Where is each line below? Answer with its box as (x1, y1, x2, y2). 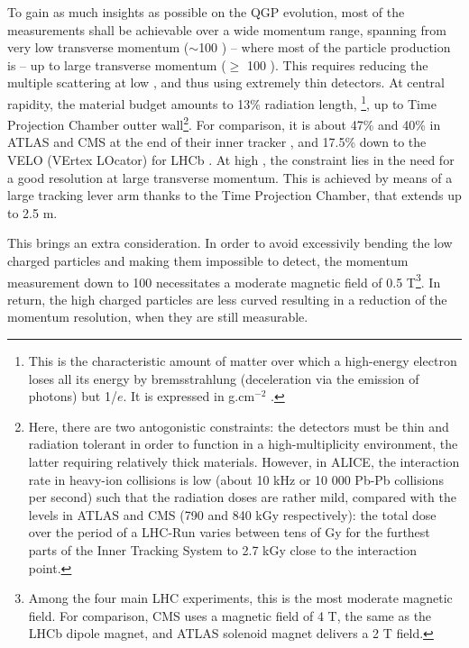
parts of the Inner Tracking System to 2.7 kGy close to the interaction (28, 541, 417, 559)
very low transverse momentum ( (7, 38, 189, 57)
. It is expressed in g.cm (123, 387, 255, 406)
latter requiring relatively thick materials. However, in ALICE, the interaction (28, 452, 460, 471)
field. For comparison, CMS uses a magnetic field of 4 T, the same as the (28, 606, 432, 625)
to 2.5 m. (7, 203, 58, 222)
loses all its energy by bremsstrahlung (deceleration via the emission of (28, 369, 419, 388)
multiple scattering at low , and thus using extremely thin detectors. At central (7, 73, 446, 92)
